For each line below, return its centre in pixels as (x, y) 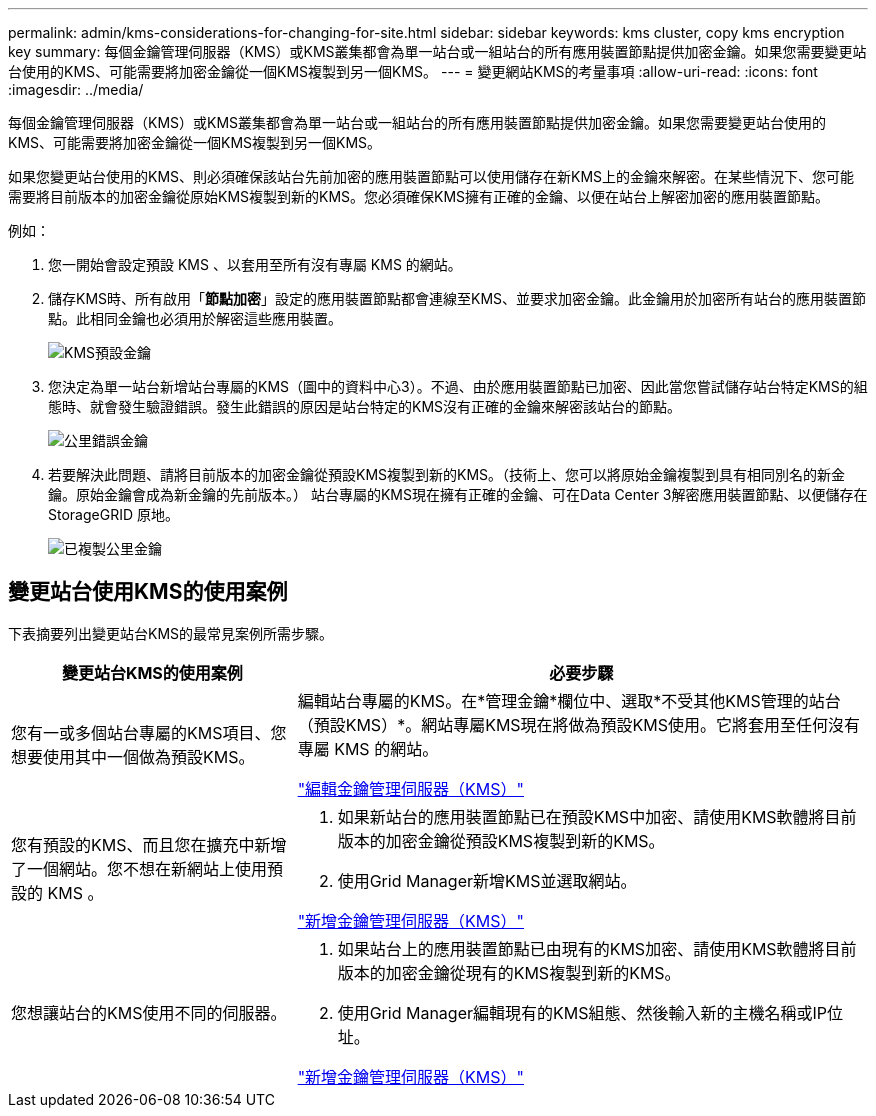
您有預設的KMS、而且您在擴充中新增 (149, 844)
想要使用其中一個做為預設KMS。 (133, 756)
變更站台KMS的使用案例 (152, 672)
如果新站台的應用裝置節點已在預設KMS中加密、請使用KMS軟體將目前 (597, 816)
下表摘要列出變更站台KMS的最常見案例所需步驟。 (171, 633)
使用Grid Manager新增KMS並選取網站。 (487, 880)
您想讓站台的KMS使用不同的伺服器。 (149, 1012)
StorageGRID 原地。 (113, 514)
